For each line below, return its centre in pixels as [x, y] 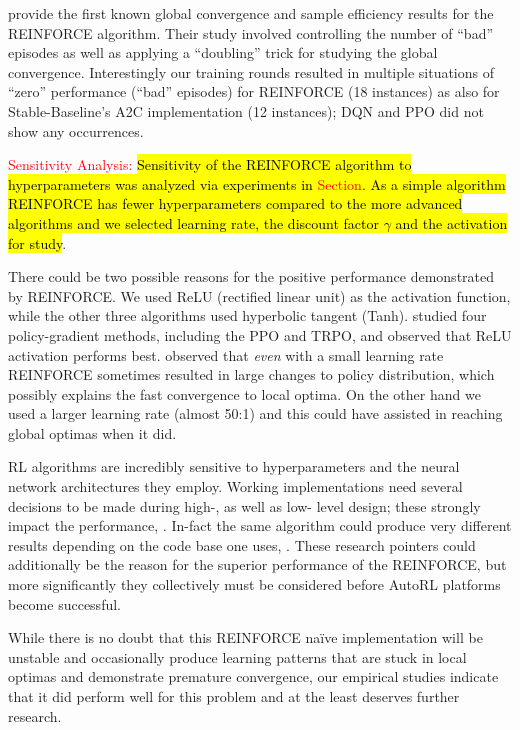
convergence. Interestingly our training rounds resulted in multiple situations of [251, 71]
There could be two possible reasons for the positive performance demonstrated [251, 276]
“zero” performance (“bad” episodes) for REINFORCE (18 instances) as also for [254, 91]
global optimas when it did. [92, 432]
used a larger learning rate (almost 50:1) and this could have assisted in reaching [255, 413]
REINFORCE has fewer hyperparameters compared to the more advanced [235, 203]
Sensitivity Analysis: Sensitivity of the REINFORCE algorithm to [210, 164]
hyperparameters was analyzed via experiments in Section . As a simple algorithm [257, 183]
